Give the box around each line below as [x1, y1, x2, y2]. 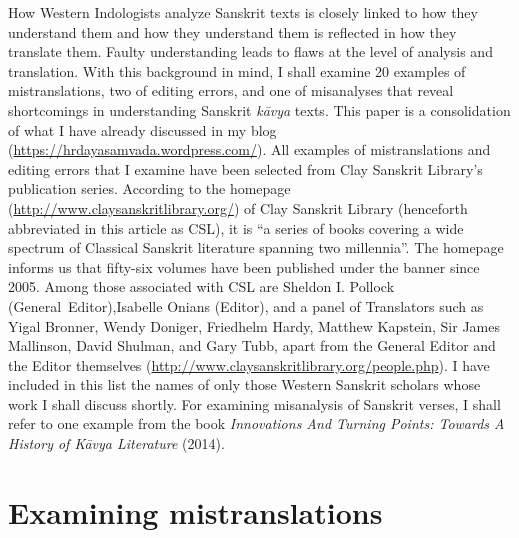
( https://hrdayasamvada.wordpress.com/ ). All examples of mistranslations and [8, 139, 491, 160]
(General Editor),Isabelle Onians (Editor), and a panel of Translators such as [8, 295, 484, 316]
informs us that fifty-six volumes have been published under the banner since [8, 256, 480, 277]
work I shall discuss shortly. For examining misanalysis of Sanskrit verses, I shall [8, 393, 501, 414]
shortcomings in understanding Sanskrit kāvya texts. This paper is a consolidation [8, 99, 511, 120]
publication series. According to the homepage [8, 178, 291, 199]
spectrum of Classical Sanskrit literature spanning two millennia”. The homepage [8, 237, 504, 258]
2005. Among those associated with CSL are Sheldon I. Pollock [8, 276, 395, 297]
